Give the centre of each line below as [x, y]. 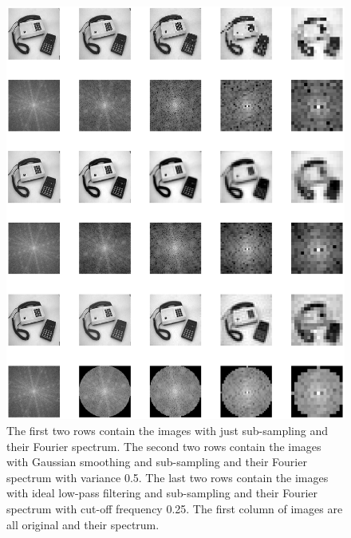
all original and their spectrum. [83, 524]
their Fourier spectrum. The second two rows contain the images [164, 446]
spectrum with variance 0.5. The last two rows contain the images [168, 477]
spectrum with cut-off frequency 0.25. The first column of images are [175, 509]
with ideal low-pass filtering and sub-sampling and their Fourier [162, 493]
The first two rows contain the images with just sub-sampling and [168, 431]
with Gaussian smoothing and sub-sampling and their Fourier [157, 462]
